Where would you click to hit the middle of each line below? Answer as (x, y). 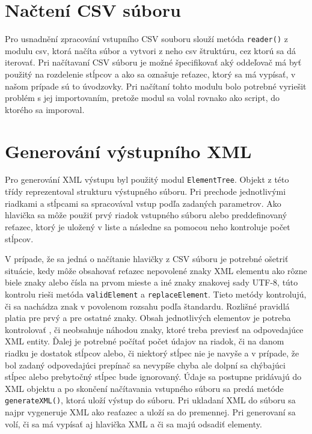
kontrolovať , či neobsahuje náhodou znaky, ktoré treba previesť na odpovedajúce (154, 329)
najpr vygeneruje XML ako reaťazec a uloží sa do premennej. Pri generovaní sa (150, 411)
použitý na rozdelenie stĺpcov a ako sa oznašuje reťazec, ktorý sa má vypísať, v (150, 74)
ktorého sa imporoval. (45, 109)
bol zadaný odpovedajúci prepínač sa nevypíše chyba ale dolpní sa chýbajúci (145, 365)
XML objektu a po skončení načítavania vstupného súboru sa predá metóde (144, 388)
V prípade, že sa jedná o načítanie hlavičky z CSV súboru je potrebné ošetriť (147, 259)
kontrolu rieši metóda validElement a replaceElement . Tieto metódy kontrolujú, (156, 294)
